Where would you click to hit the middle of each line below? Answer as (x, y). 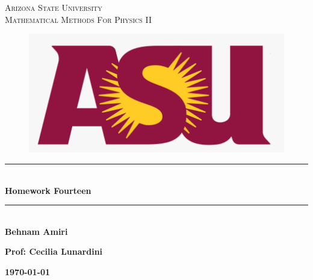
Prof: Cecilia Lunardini (54, 251)
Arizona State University (54, 7)
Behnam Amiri (36, 231)
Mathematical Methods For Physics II (78, 19)
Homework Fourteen (48, 190)
